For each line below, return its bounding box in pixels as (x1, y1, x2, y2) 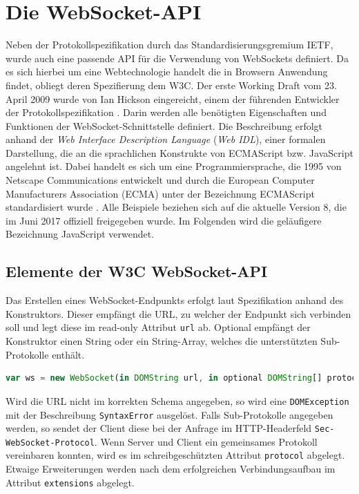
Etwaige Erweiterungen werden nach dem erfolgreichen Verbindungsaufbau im (6, 462, 336, 476)
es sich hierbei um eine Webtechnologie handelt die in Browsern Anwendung (6, 64, 328, 79)
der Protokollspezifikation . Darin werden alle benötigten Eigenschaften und (6, 105, 327, 120)
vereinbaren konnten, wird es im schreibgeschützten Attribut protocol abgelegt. (6, 448, 345, 462)
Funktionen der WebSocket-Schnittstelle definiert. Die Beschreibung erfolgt (6, 118, 323, 133)
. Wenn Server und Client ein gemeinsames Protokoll (94, 434, 318, 448)
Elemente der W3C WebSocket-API (6, 260, 268, 282)
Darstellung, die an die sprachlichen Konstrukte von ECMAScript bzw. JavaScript (6, 145, 353, 160)
